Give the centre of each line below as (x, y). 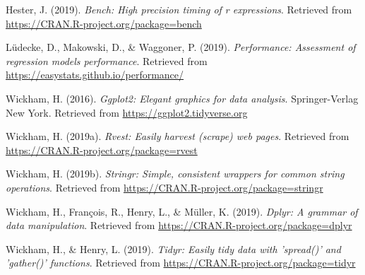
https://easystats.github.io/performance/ (95, 75)
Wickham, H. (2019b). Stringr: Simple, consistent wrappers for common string (175, 174)
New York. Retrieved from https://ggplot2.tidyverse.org (127, 112)
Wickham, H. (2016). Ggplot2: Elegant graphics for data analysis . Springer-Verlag (182, 98)
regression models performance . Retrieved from (107, 60)
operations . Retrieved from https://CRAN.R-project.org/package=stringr (164, 187)
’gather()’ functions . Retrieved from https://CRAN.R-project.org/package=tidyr (181, 263)
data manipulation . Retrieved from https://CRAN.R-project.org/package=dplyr (179, 225)
